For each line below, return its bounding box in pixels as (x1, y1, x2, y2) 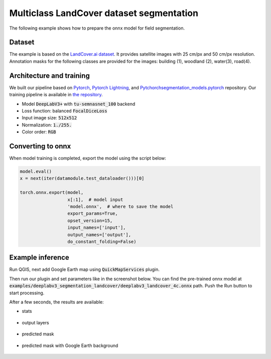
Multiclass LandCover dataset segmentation (9, 8, 198, 19)
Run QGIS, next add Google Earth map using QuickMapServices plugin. (9, 266, 160, 273)
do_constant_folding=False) (67, 239, 137, 244)
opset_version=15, (67, 218, 113, 223)
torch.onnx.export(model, (20, 190, 84, 196)
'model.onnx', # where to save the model (67, 204, 174, 209)
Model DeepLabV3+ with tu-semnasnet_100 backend (22, 101, 135, 107)
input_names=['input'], (67, 225, 126, 231)
